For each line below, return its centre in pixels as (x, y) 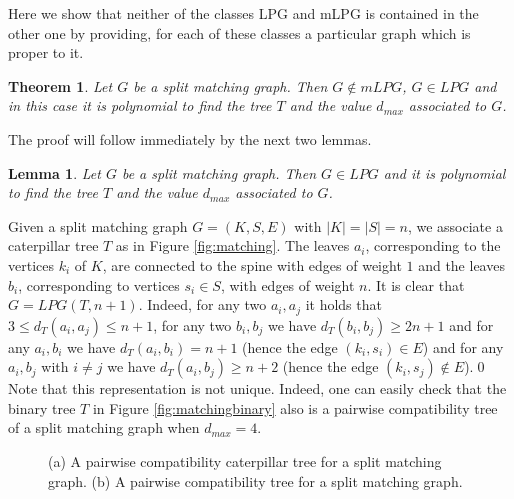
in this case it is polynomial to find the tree (140, 105)
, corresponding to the (433, 245)
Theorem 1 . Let (60, 85)
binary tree (42, 407)
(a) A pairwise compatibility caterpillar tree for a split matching (245, 460)
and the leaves (461, 264)
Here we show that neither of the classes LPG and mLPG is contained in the (243, 13)
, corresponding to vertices (99, 284)
